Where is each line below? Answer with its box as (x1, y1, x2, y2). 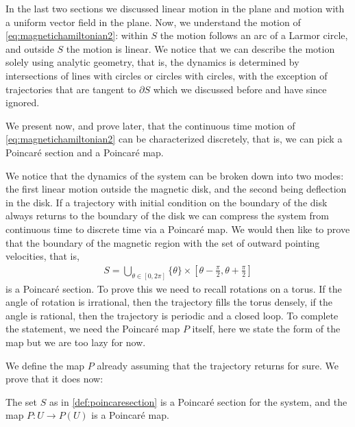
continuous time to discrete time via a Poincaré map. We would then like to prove (5, 221, 350, 236)
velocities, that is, (5, 249, 79, 263)
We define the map (5, 358, 85, 372)
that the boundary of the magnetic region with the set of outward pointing (5, 235, 320, 249)
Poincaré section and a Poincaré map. (5, 145, 164, 159)
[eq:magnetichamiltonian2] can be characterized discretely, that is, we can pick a (5, 132, 343, 146)
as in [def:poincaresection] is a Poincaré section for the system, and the (49, 394, 347, 408)
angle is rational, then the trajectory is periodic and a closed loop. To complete (5, 308, 339, 322)
